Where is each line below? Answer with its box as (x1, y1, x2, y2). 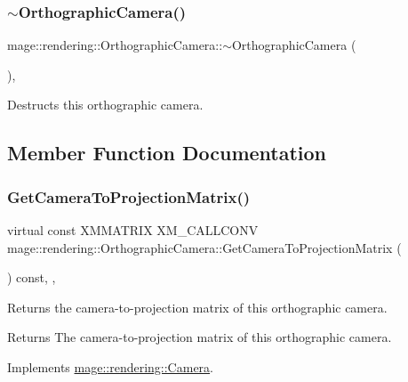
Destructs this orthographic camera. (7, 95, 204, 114)
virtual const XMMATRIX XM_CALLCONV (7, 221, 259, 239)
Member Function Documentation (7, 139, 327, 167)
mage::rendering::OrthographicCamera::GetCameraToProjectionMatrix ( (7, 238, 402, 256)
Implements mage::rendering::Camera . (7, 357, 213, 376)
